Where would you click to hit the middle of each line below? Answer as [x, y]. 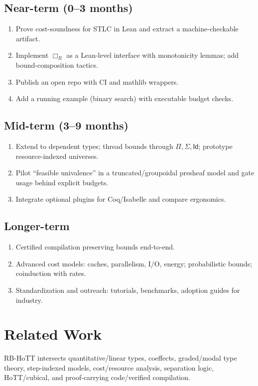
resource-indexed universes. [57, 156]
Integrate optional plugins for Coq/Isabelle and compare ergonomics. [121, 199]
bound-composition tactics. [57, 64]
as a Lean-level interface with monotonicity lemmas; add [153, 55]
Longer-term [37, 226]
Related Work [53, 334]
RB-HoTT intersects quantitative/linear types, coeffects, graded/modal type [121, 358]
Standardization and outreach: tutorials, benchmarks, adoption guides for [128, 290]
